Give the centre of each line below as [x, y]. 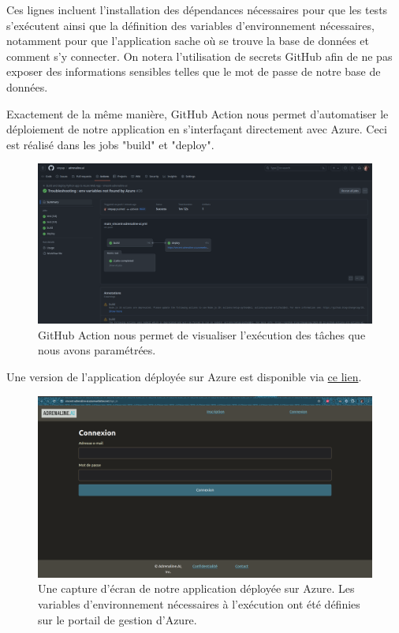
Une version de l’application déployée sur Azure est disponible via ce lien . [184, 377]
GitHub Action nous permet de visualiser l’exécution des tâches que [202, 334]
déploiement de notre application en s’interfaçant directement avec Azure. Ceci [197, 129]
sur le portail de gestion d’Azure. [117, 619]
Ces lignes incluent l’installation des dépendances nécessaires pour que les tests [197, 9]
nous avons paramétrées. [97, 350]
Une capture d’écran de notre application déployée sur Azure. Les [196, 588]
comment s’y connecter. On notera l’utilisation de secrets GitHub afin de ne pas [199, 56]
